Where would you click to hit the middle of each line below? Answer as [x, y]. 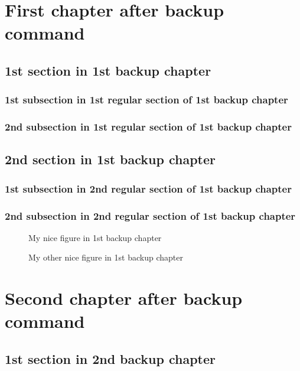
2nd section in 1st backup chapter [110, 159]
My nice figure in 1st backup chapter [95, 237]
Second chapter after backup [124, 298]
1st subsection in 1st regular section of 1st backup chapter [146, 100]
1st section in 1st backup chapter [108, 70]
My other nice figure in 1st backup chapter [106, 257]
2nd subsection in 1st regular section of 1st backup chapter [148, 127]
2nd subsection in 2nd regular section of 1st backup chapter [150, 215]
